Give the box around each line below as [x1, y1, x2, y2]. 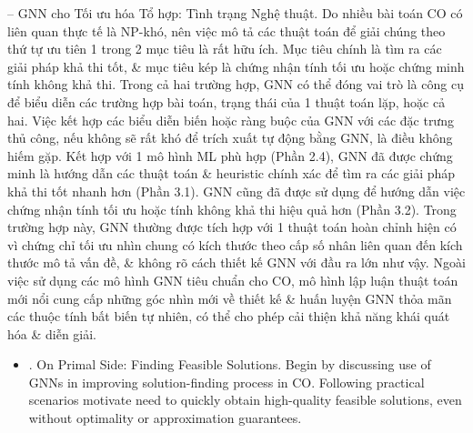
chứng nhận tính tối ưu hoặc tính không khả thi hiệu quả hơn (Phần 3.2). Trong [7, 199, 457, 218]
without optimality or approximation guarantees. [28, 408, 302, 428]
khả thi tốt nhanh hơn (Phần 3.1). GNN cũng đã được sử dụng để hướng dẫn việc [7, 181, 466, 200]
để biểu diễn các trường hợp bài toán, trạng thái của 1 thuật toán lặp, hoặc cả [7, 92, 446, 111]
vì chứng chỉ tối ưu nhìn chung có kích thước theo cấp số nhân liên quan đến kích [7, 235, 463, 254]
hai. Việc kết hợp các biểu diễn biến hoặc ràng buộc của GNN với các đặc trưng [7, 110, 454, 129]
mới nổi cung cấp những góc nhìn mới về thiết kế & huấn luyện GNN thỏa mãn [7, 288, 452, 307]
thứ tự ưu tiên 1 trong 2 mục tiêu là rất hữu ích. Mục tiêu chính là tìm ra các [7, 39, 442, 58]
